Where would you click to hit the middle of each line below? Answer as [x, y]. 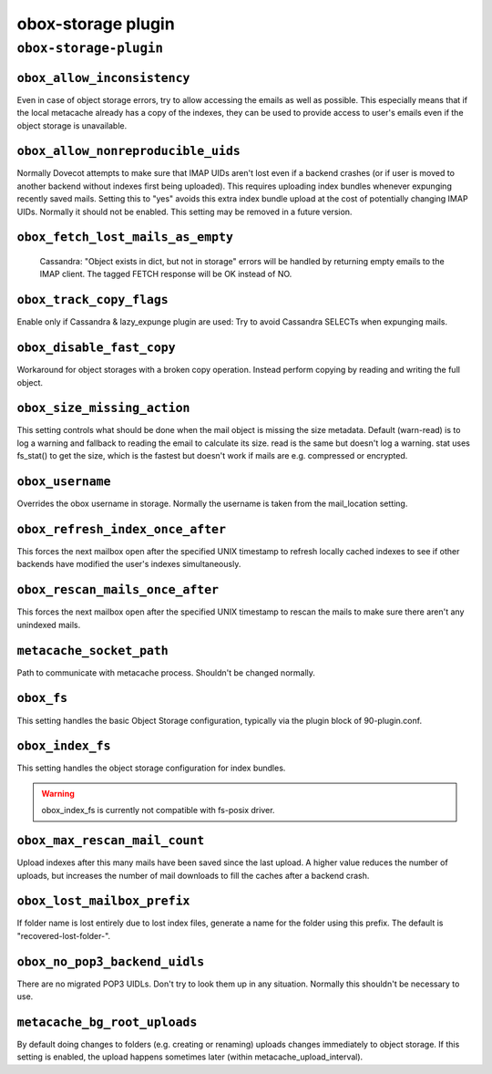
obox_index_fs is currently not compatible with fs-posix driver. [158, 811]
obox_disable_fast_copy [97, 348]
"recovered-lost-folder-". [64, 935]
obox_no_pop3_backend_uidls [111, 961]
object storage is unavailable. [72, 125]
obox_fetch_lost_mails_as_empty [125, 238]
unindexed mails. [49, 625]
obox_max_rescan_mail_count [111, 841]
